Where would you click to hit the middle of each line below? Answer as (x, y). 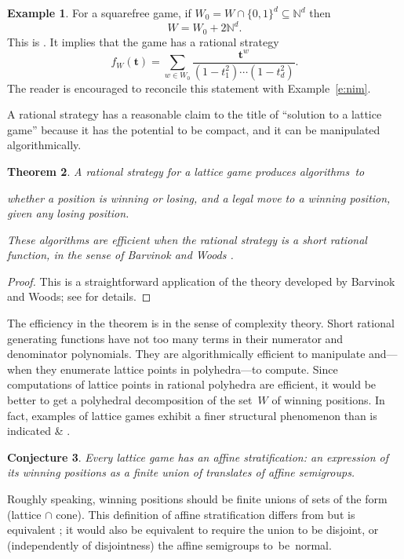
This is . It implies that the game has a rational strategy (143, 41)
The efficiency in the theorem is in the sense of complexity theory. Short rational (201, 323)
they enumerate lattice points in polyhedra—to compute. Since (187, 369)
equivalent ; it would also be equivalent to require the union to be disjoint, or (193, 530)
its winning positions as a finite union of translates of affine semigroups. (181, 472)
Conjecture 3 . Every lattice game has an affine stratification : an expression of (198, 457)
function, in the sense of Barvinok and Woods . (120, 255)
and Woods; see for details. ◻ (79, 296)
